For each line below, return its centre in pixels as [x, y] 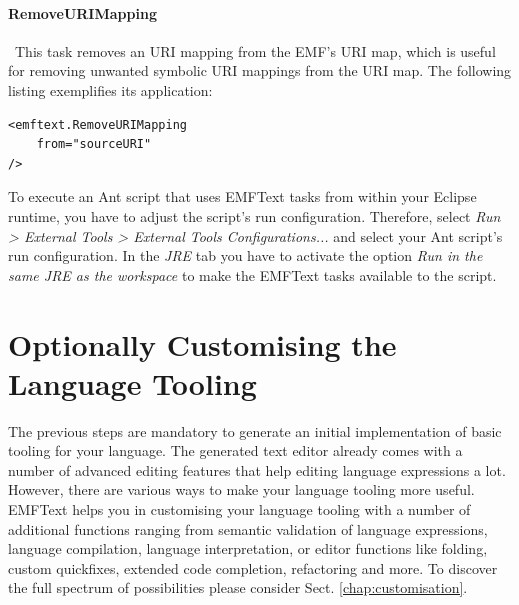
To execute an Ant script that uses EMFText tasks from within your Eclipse [242, 196]
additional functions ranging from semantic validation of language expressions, [248, 528]
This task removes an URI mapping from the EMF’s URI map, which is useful [255, 50]
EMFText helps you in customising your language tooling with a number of [239, 509]
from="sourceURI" [94, 144]
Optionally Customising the [202, 343]
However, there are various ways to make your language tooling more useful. [241, 489]
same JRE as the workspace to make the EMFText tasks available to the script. [252, 274]
